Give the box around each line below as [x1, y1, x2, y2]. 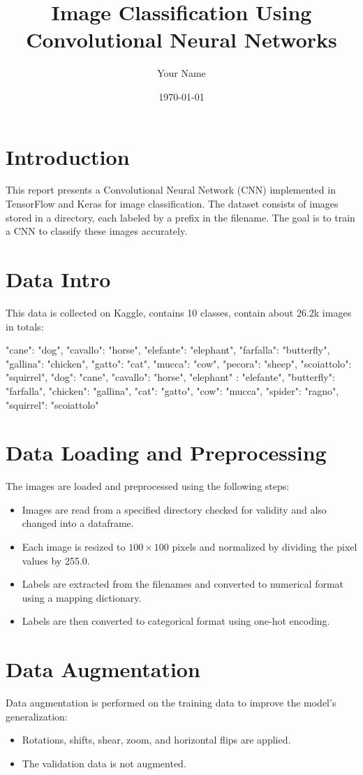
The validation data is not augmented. [22, 755, 186, 770]
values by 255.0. [22, 553, 90, 567]
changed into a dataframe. [22, 516, 134, 530]
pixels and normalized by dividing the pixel [172, 539, 357, 553]
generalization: [6, 709, 68, 723]
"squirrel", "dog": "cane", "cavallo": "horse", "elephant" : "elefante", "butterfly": [6, 370, 335, 384]
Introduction [6, 142, 130, 171]
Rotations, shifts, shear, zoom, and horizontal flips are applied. [22, 732, 291, 747]
